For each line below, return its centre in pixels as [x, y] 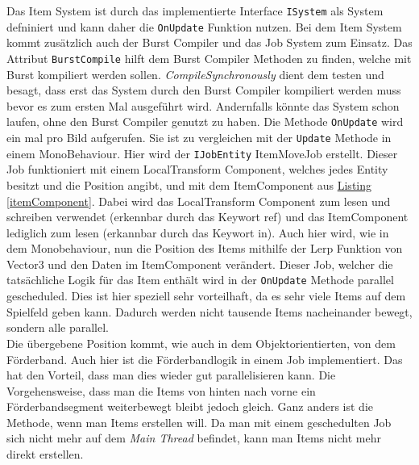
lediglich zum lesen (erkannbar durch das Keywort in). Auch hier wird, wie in [198, 232]
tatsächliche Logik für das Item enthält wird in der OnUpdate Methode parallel [200, 280]
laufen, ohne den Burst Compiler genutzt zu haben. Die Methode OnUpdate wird [205, 121]
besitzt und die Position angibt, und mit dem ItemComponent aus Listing [189, 184]
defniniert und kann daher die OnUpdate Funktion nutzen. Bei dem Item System [204, 26]
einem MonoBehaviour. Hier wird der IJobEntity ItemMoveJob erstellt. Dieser [202, 153]
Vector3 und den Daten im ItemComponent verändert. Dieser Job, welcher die [200, 264]
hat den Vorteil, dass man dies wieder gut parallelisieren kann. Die [171, 375]
